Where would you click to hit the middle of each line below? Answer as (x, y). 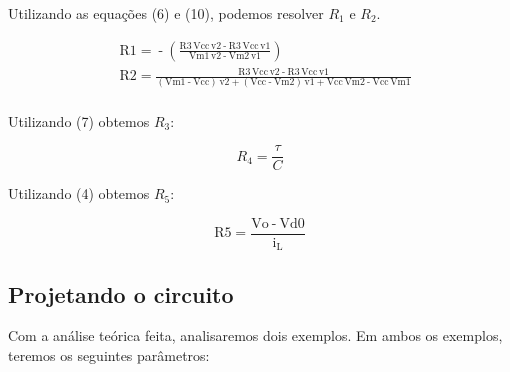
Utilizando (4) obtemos (79, 193)
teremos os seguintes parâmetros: (109, 355)
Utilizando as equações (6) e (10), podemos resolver (166, 13)
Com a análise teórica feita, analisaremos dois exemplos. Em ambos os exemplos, (255, 335)
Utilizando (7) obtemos (79, 120)
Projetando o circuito (121, 293)
